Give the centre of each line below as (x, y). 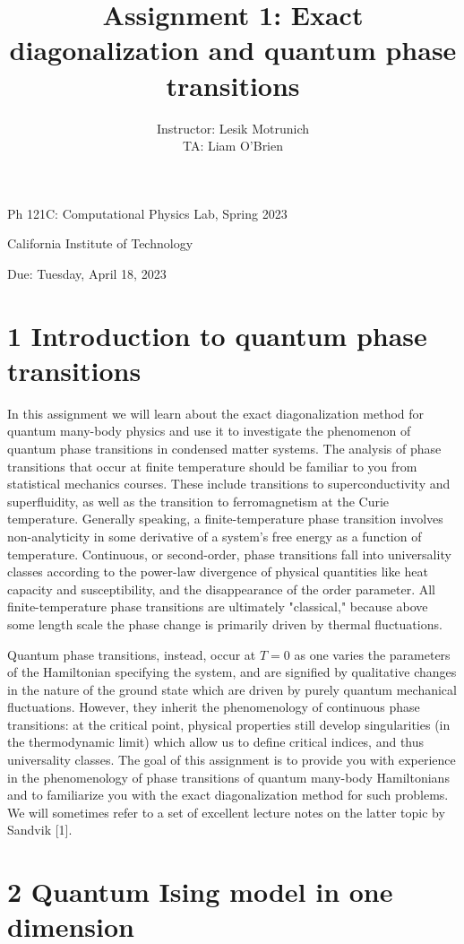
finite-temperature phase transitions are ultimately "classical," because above (218, 606)
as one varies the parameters (372, 654)
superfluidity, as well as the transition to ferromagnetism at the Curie (198, 501)
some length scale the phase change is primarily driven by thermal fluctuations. (225, 624)
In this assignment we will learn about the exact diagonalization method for (216, 413)
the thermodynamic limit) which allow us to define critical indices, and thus (216, 742)
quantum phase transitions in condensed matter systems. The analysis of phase (224, 448)
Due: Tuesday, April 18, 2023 (87, 273)
